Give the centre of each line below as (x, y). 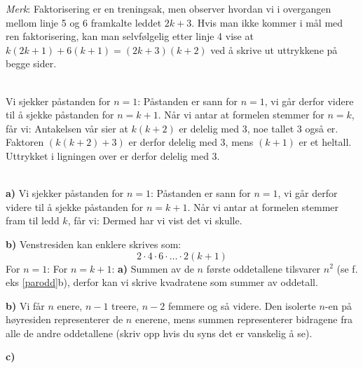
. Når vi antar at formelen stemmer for (241, 115)
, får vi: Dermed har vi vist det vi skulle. (155, 220)
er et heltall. (325, 142)
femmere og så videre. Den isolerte (242, 305)
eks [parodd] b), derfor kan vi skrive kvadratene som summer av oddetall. (162, 282)
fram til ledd (33, 220)
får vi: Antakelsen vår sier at (67, 128)
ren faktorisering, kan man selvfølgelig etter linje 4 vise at (130, 36)
